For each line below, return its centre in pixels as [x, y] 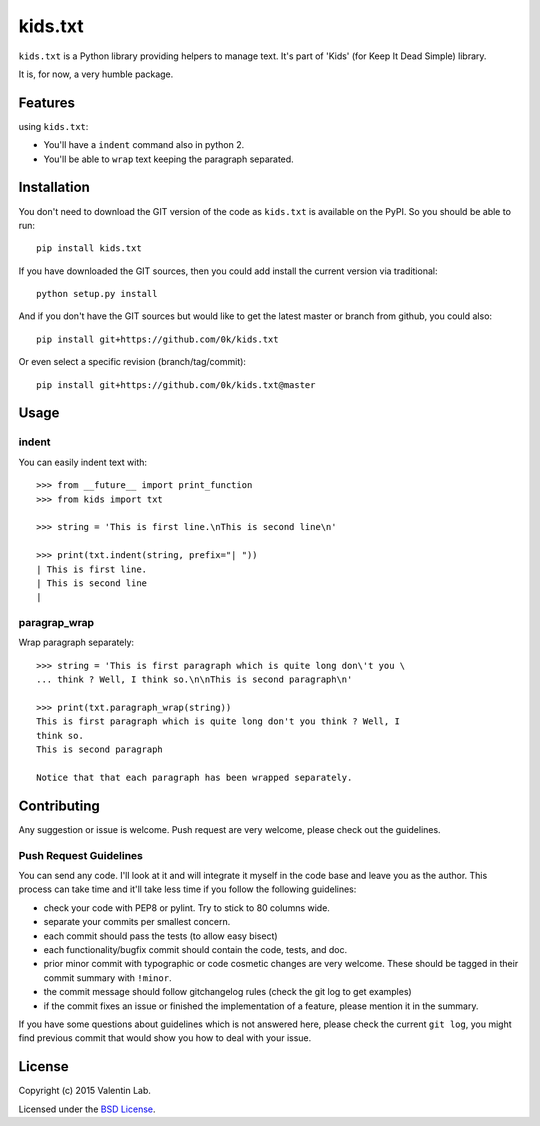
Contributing [59, 805]
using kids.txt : [53, 126]
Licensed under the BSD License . [87, 1109]
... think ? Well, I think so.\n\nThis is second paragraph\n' [194, 679]
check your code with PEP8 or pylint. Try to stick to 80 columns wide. [186, 907]
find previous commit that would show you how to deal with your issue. [165, 1038]
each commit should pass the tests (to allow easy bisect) [161, 936]
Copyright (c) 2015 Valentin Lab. [85, 1091]
